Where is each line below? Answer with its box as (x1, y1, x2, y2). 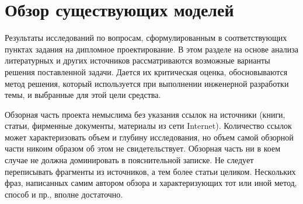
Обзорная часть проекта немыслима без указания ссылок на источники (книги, (5, 108, 285, 120)
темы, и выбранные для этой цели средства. (5, 89, 161, 101)
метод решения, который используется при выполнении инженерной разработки (5, 77, 289, 89)
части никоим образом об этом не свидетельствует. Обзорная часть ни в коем (5, 142, 281, 154)
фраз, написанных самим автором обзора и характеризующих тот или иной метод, (5, 177, 297, 189)
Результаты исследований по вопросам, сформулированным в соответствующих (5, 31, 287, 44)
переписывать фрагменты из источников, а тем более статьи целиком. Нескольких (5, 165, 296, 177)
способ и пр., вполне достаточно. (5, 188, 123, 200)
